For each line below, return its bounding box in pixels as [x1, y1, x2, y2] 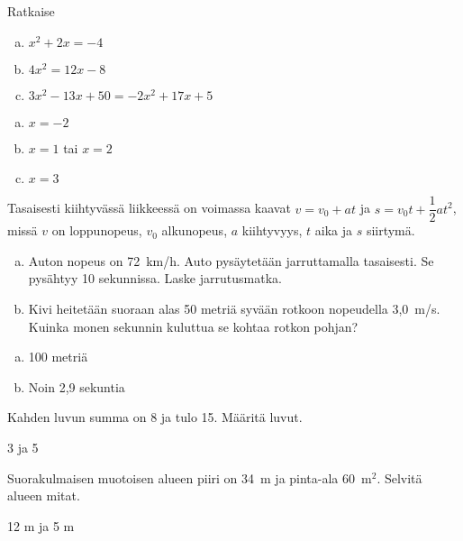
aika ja [314, 221, 352, 240]
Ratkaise [7, 2, 55, 20]
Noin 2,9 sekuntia [28, 377, 125, 396]
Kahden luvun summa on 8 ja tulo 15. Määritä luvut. [7, 408, 303, 426]
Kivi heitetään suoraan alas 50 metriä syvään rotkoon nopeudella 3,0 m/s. [28, 299, 440, 318]
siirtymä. [366, 221, 415, 240]
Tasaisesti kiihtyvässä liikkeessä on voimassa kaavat [7, 198, 291, 217]
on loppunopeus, [51, 221, 142, 240]
